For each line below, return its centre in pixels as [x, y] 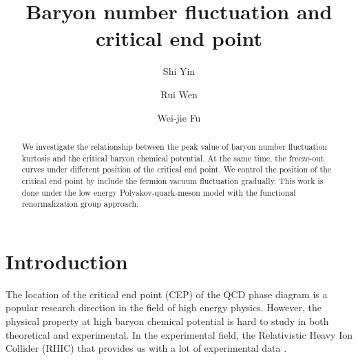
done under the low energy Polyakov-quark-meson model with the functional [159, 192]
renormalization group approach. [80, 204]
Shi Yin [179, 71]
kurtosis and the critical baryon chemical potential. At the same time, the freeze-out [173, 158]
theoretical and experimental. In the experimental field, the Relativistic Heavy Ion [179, 334]
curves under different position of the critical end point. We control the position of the [177, 169]
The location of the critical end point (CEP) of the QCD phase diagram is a [167, 294]
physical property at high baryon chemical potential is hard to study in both [167, 320]
